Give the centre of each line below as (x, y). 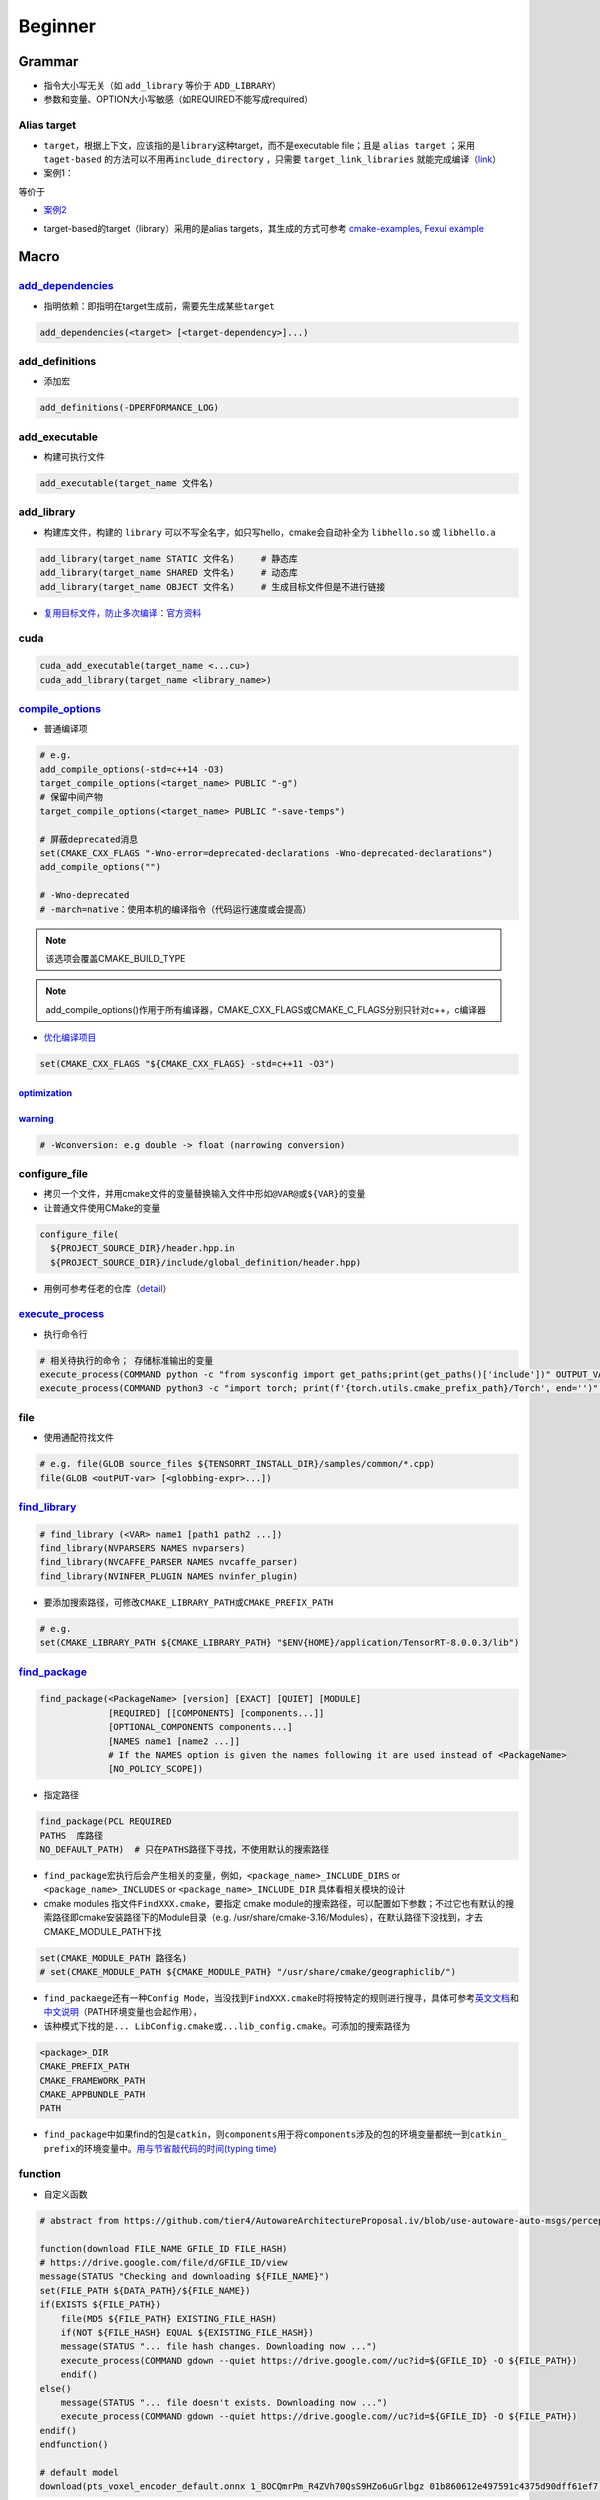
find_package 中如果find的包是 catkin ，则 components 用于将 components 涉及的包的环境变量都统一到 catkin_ (275, 2134)
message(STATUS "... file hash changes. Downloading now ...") (219, 2346)
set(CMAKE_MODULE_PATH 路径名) (113, 1958)
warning (36, 1118)
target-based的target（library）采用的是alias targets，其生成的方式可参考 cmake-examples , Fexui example (264, 228)
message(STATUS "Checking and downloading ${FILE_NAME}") (184, 2276)
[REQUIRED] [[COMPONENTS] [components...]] (216, 1713)
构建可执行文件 (74, 457)
